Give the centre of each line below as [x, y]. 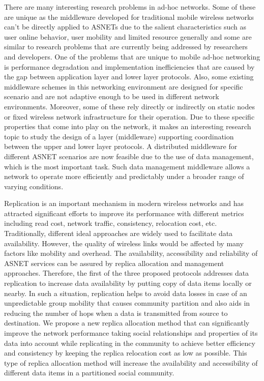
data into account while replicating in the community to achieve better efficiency [130, 343]
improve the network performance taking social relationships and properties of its [131, 333]
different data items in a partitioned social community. [89, 373]
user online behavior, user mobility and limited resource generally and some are [128, 36]
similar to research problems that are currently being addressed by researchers [126, 47]
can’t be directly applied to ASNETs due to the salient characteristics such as [125, 27]
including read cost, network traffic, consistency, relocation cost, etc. [111, 223]
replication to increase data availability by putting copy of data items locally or [128, 283]
